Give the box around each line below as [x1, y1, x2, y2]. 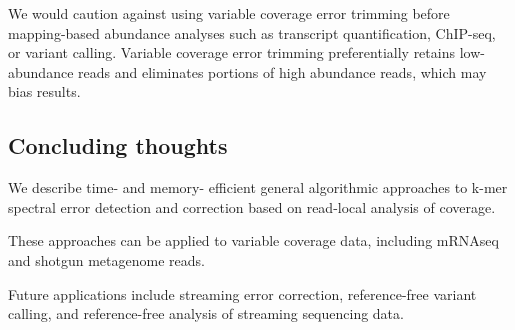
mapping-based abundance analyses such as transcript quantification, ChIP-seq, [8, 22, 496, 43]
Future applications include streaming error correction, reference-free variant [8, 283, 477, 304]
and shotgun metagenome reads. [8, 249, 205, 270]
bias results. [8, 81, 81, 102]
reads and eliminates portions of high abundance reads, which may [78, 61, 487, 82]
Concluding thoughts [8, 130, 228, 161]
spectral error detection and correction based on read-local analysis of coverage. [8, 196, 496, 217]
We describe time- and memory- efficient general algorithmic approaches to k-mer [8, 177, 508, 198]
